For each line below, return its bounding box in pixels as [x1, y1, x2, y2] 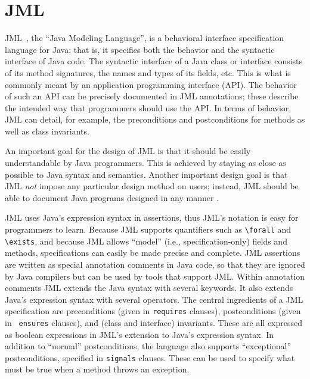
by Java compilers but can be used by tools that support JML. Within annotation [5, 270, 305, 282]
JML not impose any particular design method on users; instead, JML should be [5, 180, 299, 192]
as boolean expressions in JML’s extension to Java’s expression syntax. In [5, 328, 274, 340]
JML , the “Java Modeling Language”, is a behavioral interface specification [5, 32, 284, 44]
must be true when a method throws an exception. [5, 363, 190, 375]
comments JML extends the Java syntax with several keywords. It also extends [5, 281, 293, 294]
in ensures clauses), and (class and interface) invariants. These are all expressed [5, 316, 303, 328]
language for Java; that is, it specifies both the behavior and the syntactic [5, 43, 275, 55]
